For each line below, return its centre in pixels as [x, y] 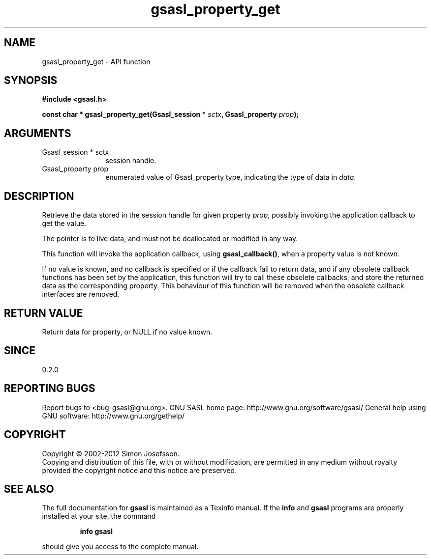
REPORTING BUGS [50, 389]
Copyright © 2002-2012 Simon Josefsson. [111, 453]
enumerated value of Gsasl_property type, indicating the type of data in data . [231, 177]
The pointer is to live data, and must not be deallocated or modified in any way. [170, 239]
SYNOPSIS [31, 81]
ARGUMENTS [38, 133]
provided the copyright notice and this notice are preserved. [139, 470]
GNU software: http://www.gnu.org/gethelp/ [113, 416]
